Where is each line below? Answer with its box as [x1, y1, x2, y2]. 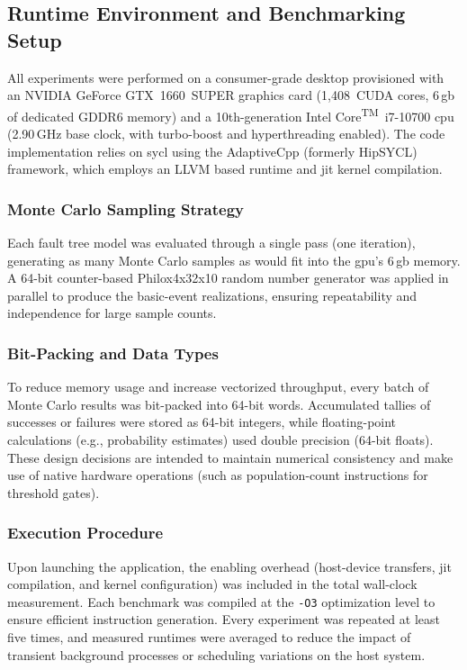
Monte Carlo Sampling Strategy [7, 197, 245, 220]
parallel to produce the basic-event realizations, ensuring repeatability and [7, 285, 418, 304]
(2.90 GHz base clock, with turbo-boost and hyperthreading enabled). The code [7, 124, 445, 143]
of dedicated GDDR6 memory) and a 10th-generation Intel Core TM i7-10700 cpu [7, 104, 454, 125]
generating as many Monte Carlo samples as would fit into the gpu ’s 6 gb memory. [7, 250, 461, 269]
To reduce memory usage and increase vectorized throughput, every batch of [7, 377, 429, 396]
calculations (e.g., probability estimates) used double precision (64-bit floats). [7, 430, 434, 448]
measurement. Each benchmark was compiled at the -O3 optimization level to [7, 592, 436, 611]
